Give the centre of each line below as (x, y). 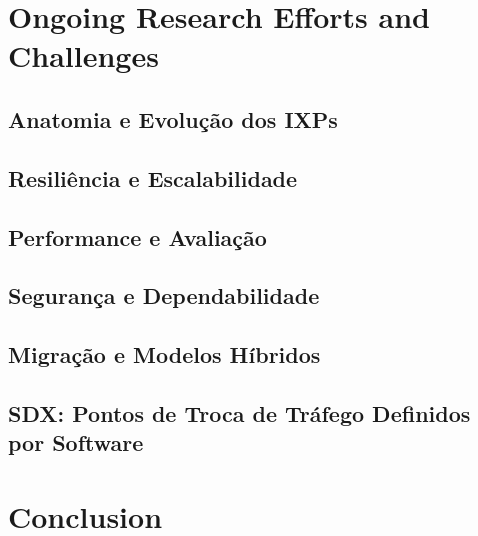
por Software (76, 442)
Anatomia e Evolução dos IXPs (173, 118)
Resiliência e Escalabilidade (153, 177)
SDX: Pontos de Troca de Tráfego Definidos (239, 412)
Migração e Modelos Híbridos (164, 354)
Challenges (83, 55)
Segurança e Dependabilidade (164, 295)
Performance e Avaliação (137, 236)
